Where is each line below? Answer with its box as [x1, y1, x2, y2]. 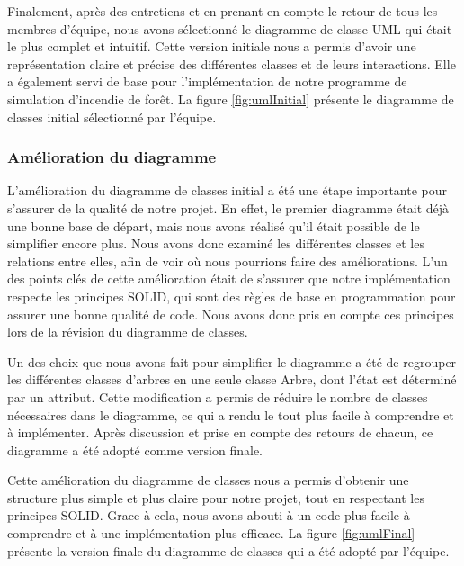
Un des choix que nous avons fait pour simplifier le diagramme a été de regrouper [7, 352, 457, 371]
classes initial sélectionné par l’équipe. [7, 107, 217, 126]
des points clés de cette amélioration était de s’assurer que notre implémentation [7, 269, 451, 288]
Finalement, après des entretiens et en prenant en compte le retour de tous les [7, 2, 438, 20]
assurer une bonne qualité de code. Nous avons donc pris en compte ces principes [7, 304, 454, 323]
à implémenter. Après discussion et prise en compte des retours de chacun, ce [7, 423, 433, 442]
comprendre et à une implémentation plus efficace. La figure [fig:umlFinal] [7, 524, 415, 543]
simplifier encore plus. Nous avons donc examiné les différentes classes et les [7, 234, 424, 253]
